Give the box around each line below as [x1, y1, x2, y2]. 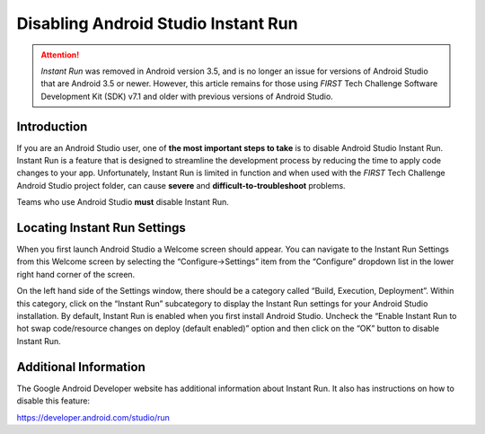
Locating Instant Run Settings [16, 220, 186, 235]
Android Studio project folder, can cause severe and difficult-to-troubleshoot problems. [16, 180, 346, 190]
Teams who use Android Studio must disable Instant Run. [16, 197, 229, 208]
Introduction [16, 119, 88, 134]
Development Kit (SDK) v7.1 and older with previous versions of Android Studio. [40, 91, 334, 102]
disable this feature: [16, 395, 90, 406]
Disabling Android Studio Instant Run [16, 13, 298, 33]
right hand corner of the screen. [16, 269, 136, 279]
